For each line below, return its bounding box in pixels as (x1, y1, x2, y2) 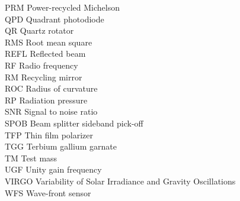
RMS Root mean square (5, 35, 92, 48)
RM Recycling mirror (5, 70, 82, 83)
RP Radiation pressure (5, 93, 88, 106)
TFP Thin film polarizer (5, 128, 94, 141)
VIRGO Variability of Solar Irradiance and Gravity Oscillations (5, 174, 236, 187)
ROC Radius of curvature (5, 82, 98, 95)
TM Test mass (5, 151, 57, 164)
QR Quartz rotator (5, 24, 74, 37)
